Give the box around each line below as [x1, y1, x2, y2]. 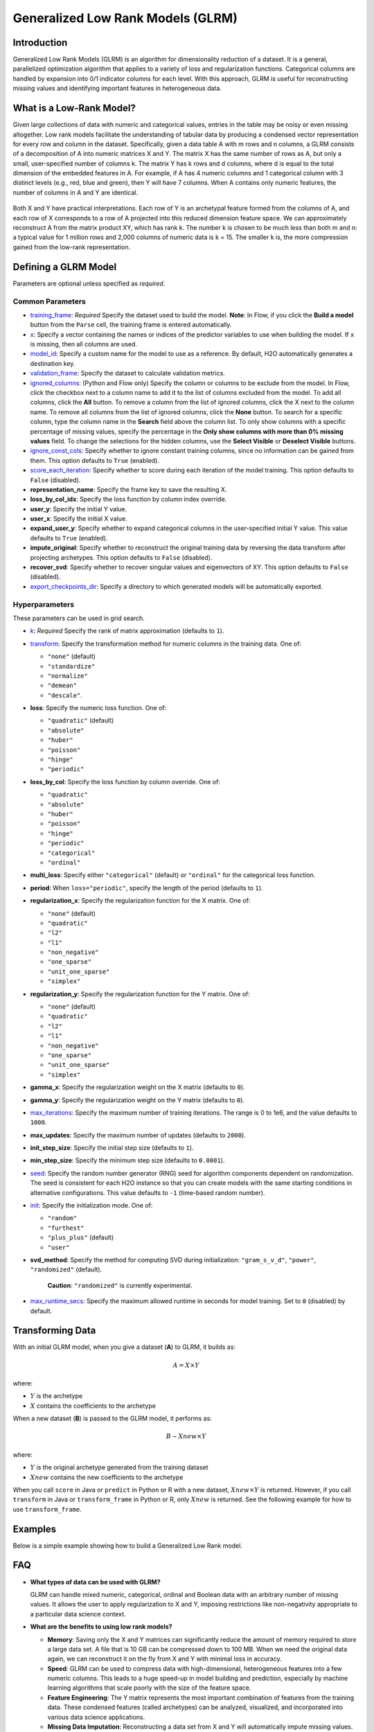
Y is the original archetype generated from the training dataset [30, 1463, 208, 1472]
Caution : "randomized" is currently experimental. [47, 1281, 193, 1289]
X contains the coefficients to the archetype [30, 1402, 156, 1410]
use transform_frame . [12, 1505, 82, 1513]
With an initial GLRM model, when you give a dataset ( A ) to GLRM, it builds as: [12, 1343, 235, 1351]
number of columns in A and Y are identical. [12, 188, 139, 197]
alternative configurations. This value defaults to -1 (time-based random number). [30, 1188, 265, 1196]
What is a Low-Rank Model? [12, 103, 136, 114]
